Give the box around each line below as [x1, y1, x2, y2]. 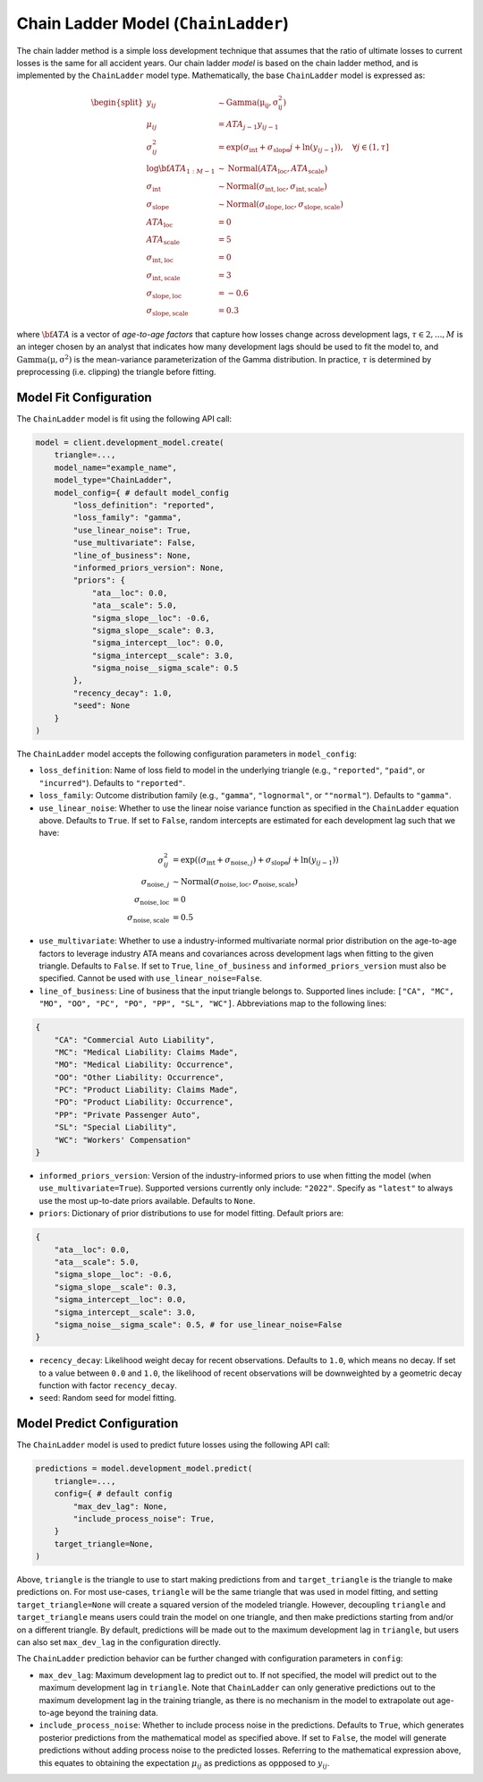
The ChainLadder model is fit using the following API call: [16, 414, 233, 424]
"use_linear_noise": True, [72, 524, 191, 535]
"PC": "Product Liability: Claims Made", [54, 1085, 239, 1096]
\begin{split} [90, 98, 144, 107]
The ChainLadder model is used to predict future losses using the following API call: [16, 1439, 331, 1450]
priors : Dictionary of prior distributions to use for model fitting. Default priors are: [38, 1208, 344, 1219]
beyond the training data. [65, 1707, 158, 1718]
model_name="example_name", [54, 462, 178, 473]
